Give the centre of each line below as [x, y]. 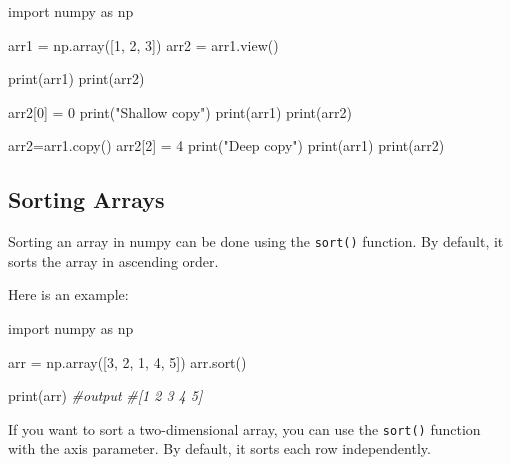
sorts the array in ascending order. [113, 260]
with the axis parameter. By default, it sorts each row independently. [219, 448]
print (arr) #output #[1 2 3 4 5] [105, 395]
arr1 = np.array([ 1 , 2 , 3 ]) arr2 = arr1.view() [143, 44]
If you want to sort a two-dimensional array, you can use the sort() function [244, 428]
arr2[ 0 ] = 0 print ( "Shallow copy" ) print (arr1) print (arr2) [180, 111]
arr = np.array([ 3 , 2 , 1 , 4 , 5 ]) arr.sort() [127, 361]
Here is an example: [68, 294]
